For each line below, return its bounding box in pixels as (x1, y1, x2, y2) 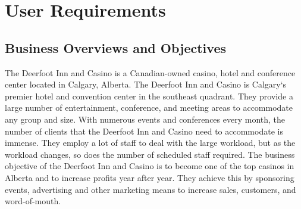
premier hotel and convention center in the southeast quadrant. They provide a (5, 89, 293, 102)
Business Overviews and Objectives (5, 38, 226, 57)
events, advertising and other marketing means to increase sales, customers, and (5, 183, 296, 195)
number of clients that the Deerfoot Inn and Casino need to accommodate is (5, 124, 283, 137)
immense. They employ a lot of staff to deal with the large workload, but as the (5, 136, 296, 149)
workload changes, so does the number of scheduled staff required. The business (5, 148, 295, 160)
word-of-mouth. (5, 195, 61, 207)
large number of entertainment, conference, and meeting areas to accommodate (5, 101, 293, 114)
